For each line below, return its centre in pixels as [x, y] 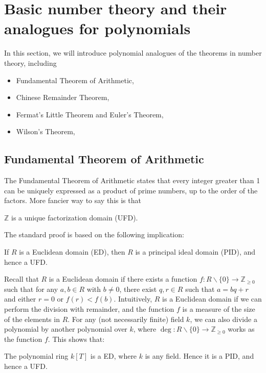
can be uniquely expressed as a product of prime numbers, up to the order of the [131, 190]
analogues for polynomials [97, 28]
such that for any [31, 289]
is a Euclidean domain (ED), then [72, 252]
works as [241, 329]
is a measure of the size [219, 309]
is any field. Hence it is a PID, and [199, 356]
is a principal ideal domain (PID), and [195, 252]
